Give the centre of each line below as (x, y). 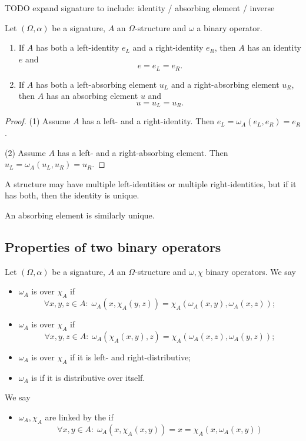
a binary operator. (229, 27)
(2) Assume (25, 152)
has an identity (274, 47)
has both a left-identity (77, 47)
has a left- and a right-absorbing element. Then (143, 152)
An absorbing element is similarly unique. (80, 215)
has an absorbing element (92, 96)
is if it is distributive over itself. (88, 377)
